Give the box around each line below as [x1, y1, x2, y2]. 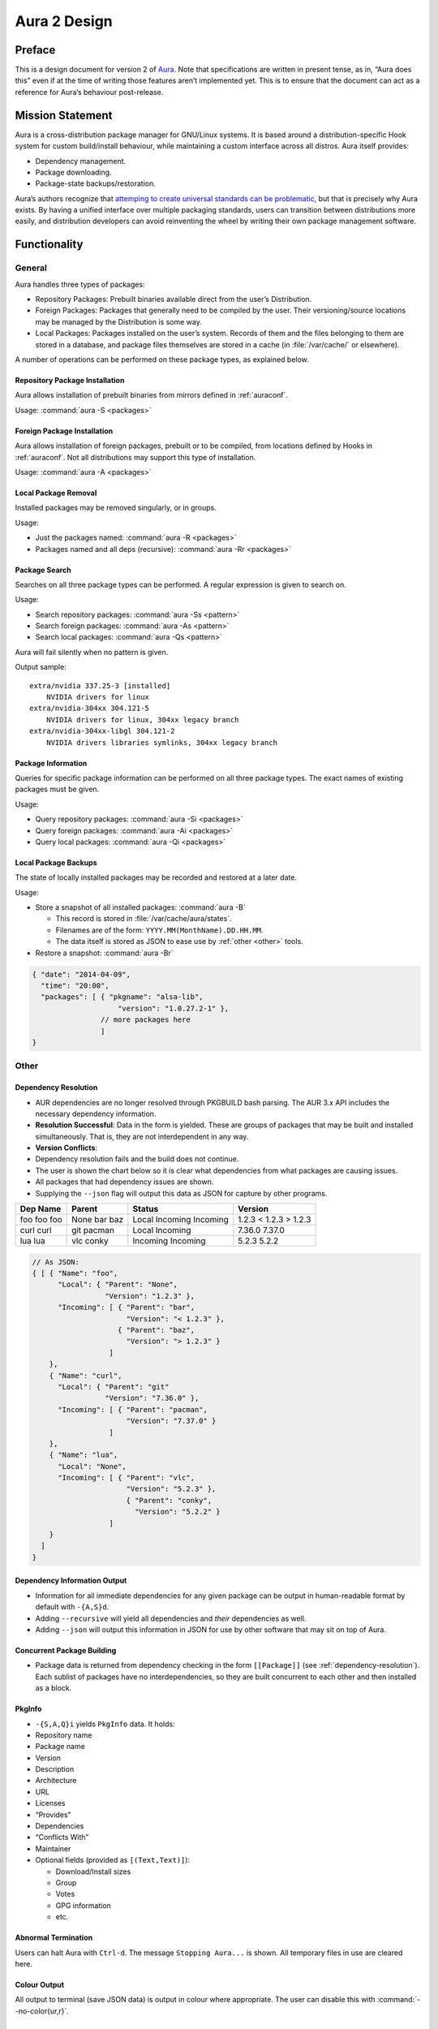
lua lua [19, 1235, 45, 1247]
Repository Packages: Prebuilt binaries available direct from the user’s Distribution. [35, 295, 312, 304]
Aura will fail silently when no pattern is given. [15, 647, 169, 657]
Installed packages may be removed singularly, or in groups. [15, 503, 217, 513]
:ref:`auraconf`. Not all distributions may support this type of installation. [15, 452, 256, 462]
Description [35, 1764, 75, 1774]
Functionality [15, 238, 84, 252]
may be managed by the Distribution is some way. [35, 317, 202, 326]
